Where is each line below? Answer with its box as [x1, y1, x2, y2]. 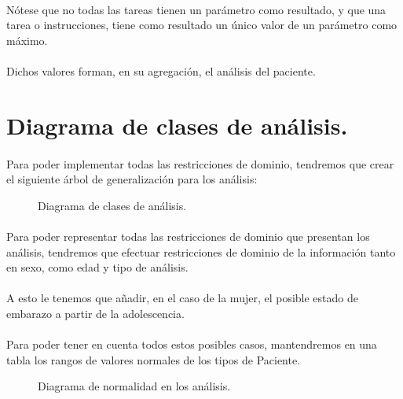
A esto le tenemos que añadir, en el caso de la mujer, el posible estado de [6, 290, 358, 306]
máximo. [6, 31, 48, 48]
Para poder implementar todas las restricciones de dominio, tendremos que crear [6, 155, 394, 172]
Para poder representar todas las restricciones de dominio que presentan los [6, 227, 370, 244]
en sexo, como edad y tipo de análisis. [6, 259, 189, 275]
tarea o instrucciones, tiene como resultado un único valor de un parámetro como [6, 17, 398, 33]
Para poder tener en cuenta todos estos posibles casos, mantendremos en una [6, 336, 377, 353]
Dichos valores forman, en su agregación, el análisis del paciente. [6, 62, 316, 79]
